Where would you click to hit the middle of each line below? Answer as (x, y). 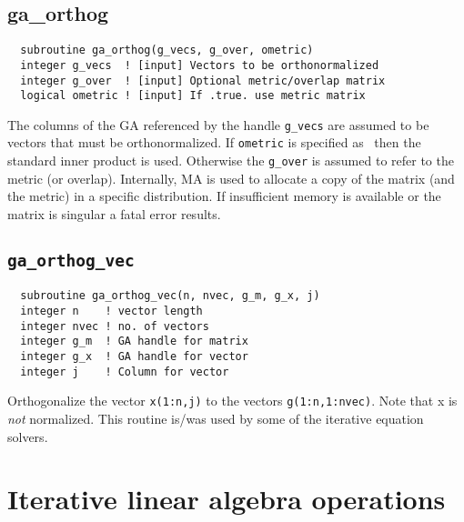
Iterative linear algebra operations (227, 499)
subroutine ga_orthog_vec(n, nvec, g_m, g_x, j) (170, 296)
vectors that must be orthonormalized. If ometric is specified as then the (214, 142)
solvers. (28, 436)
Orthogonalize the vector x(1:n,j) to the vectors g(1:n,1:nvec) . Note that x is (232, 401)
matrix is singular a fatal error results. (114, 213)
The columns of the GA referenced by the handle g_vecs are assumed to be (218, 124)
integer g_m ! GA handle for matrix (134, 341)
